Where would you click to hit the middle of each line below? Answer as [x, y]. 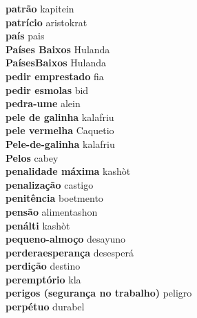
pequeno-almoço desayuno [66, 239]
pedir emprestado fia [55, 76]
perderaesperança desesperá [70, 252]
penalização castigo [50, 184]
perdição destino [43, 266]
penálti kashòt [38, 225]
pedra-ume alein [43, 103]
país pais [25, 36]
